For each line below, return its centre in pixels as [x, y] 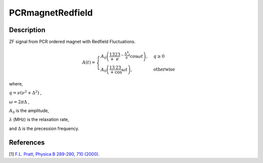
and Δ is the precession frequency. [44, 128]
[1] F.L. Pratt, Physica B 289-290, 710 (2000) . [54, 154]
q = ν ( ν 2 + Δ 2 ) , [25, 92]
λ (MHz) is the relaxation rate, [39, 120]
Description [27, 30]
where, [16, 84]
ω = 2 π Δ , [19, 102]
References [27, 142]
